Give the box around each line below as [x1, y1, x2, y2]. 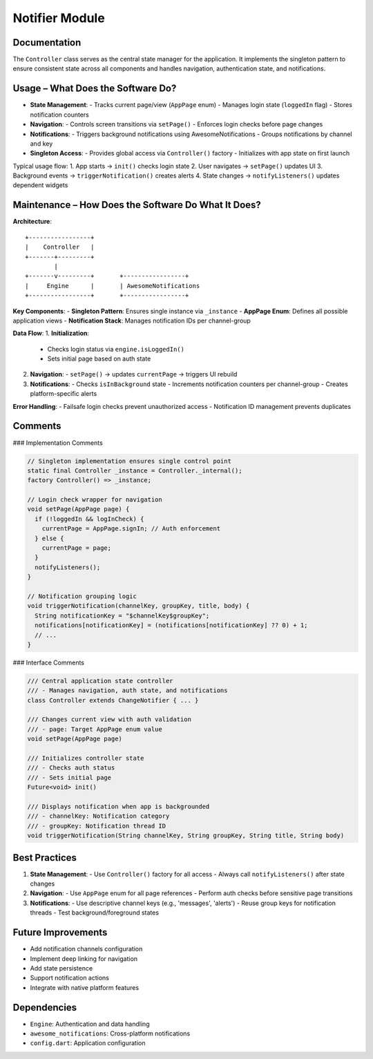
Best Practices [12, 852, 77, 864]
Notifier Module [12, 10, 105, 26]
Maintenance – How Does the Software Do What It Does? [12, 199, 262, 211]
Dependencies [12, 1002, 77, 1013]
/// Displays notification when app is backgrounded [27, 803, 210, 810]
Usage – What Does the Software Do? [12, 83, 177, 95]
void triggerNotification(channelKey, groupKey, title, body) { [27, 602, 250, 610]
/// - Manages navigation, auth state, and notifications [27, 687, 228, 694]
